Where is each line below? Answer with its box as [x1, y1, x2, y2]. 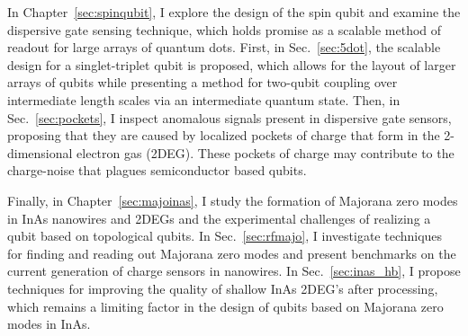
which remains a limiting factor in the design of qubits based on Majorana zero [7, 296, 444, 315]
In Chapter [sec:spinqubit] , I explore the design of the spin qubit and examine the [7, 3, 461, 21]
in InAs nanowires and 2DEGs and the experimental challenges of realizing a [7, 208, 431, 227]
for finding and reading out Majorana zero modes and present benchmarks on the [7, 243, 456, 262]
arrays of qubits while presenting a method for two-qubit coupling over [7, 73, 398, 92]
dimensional [7, 143, 73, 162]
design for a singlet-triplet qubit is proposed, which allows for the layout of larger [7, 55, 456, 74]
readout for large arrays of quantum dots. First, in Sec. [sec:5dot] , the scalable [7, 38, 441, 57]
